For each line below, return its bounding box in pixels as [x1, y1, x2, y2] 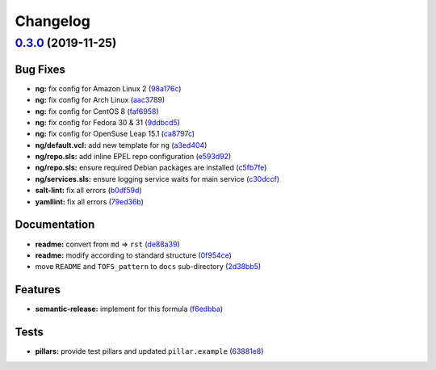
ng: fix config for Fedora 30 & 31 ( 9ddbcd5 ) [35, 117, 181, 127]
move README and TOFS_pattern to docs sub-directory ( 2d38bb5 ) [35, 262, 262, 271]
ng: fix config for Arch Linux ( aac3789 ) [35, 95, 166, 105]
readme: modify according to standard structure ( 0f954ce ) [35, 250, 232, 260]
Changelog [15, 12, 90, 30]
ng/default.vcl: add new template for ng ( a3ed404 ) [35, 140, 208, 149]
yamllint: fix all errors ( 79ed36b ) [35, 196, 145, 206]
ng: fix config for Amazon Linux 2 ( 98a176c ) [35, 83, 182, 93]
